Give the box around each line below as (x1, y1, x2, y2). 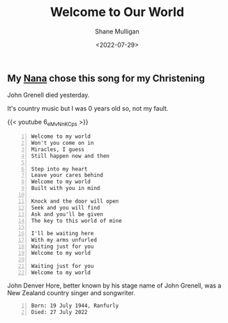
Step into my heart (31, 165, 88, 173)
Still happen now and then (31, 152, 109, 159)
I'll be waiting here (31, 230, 94, 237)
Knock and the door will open (31, 198, 119, 205)
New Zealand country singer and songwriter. (7, 289, 136, 297)
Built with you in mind (31, 185, 100, 192)
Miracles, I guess (31, 145, 85, 153)
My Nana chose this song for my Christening (7, 72, 206, 84)
